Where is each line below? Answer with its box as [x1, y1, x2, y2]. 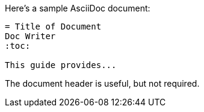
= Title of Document [5, 22, 102, 31]
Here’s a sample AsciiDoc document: [5, 3, 150, 13]
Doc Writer [5, 31, 56, 41]
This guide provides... [5, 60, 117, 70]
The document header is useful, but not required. [5, 78, 200, 89]
